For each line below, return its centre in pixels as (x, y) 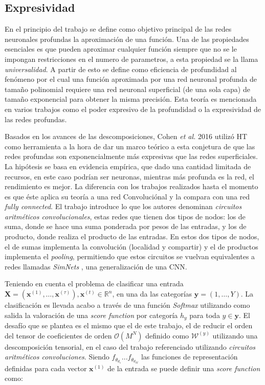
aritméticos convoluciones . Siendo (57, 357)
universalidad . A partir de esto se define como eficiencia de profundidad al (121, 69)
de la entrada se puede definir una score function (184, 368)
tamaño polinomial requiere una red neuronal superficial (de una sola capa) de (127, 89)
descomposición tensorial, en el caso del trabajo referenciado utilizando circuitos (130, 346)
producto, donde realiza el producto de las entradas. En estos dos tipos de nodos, (132, 236)
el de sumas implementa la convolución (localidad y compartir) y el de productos (131, 246)
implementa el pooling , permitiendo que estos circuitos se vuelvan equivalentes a (130, 256)
